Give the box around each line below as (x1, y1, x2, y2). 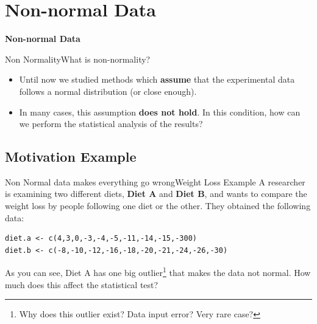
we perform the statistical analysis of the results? (19, 117, 203, 130)
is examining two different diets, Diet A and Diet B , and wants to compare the (5, 187, 307, 200)
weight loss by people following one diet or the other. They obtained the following (5, 199, 311, 212)
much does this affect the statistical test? (5, 278, 158, 291)
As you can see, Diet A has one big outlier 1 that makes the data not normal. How (5, 264, 311, 279)
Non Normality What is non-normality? (5, 52, 151, 65)
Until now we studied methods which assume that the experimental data (19, 73, 295, 86)
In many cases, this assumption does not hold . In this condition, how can (19, 105, 301, 118)
